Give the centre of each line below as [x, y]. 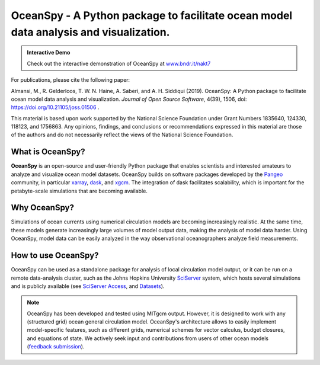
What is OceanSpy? [48, 152]
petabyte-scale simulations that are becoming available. [79, 191]
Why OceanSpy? [42, 208]
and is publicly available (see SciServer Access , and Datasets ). [88, 286]
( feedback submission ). [56, 347]
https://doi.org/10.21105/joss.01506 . [55, 107]
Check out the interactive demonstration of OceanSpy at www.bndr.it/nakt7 [119, 63]
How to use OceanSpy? [55, 256]
